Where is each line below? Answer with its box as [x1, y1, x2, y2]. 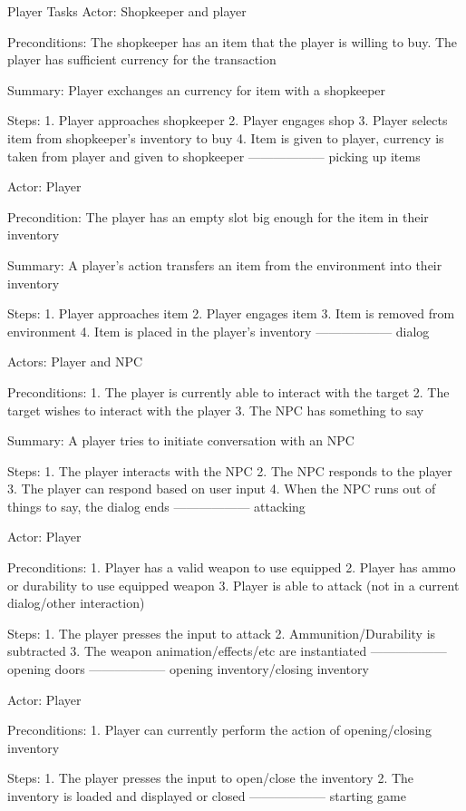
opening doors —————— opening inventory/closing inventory [7, 660, 369, 679]
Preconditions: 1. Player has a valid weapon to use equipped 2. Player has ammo [7, 558, 456, 577]
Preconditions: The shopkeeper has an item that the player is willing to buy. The [7, 32, 458, 51]
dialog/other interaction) [7, 593, 145, 612]
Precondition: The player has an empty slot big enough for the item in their [7, 207, 429, 226]
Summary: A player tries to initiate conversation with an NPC [7, 431, 354, 450]
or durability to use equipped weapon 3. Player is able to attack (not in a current [7, 575, 460, 594]
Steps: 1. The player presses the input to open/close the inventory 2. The [7, 768, 414, 787]
